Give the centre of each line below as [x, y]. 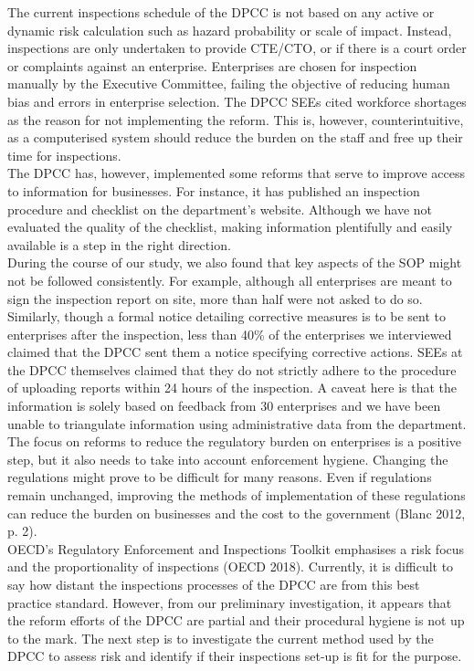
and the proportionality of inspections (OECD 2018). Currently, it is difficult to [231, 566]
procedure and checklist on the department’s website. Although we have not [220, 209]
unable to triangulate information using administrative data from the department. [237, 423]
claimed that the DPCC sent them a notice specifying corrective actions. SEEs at [235, 352]
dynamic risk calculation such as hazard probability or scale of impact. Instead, [230, 30]
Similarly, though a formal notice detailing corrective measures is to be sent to [226, 316]
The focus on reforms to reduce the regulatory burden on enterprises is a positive [234, 441]
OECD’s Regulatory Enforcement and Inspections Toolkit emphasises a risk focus [236, 548]
